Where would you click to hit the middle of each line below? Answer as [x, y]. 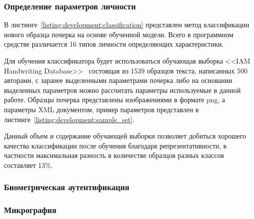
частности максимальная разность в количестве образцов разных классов [114, 155]
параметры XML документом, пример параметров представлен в [102, 109]
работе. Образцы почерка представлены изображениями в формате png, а [115, 100]
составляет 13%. [28, 165]
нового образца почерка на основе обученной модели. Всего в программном [119, 34]
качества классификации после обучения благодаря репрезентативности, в [115, 145]
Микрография [30, 210]
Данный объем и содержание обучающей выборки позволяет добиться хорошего [125, 136]
